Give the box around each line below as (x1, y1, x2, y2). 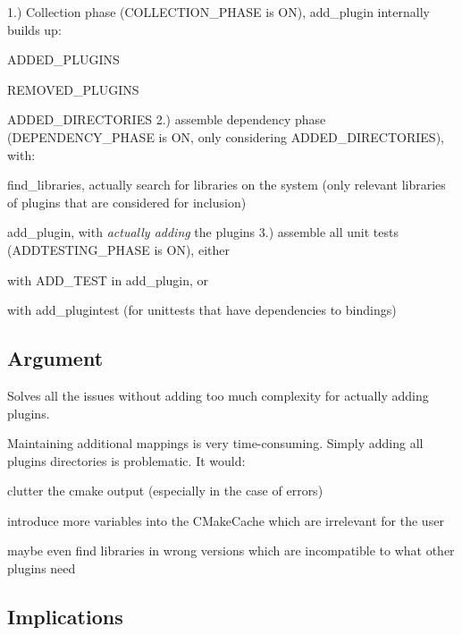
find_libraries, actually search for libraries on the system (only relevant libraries (7, 175, 446, 194)
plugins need (7, 559, 76, 578)
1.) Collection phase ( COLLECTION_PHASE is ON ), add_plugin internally (7, 3, 430, 21)
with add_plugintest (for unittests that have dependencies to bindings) (7, 301, 397, 319)
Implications (7, 603, 123, 631)
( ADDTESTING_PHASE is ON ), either (7, 240, 230, 258)
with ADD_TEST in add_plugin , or (7, 270, 209, 289)
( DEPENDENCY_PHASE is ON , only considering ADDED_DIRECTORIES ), (7, 127, 444, 146)
